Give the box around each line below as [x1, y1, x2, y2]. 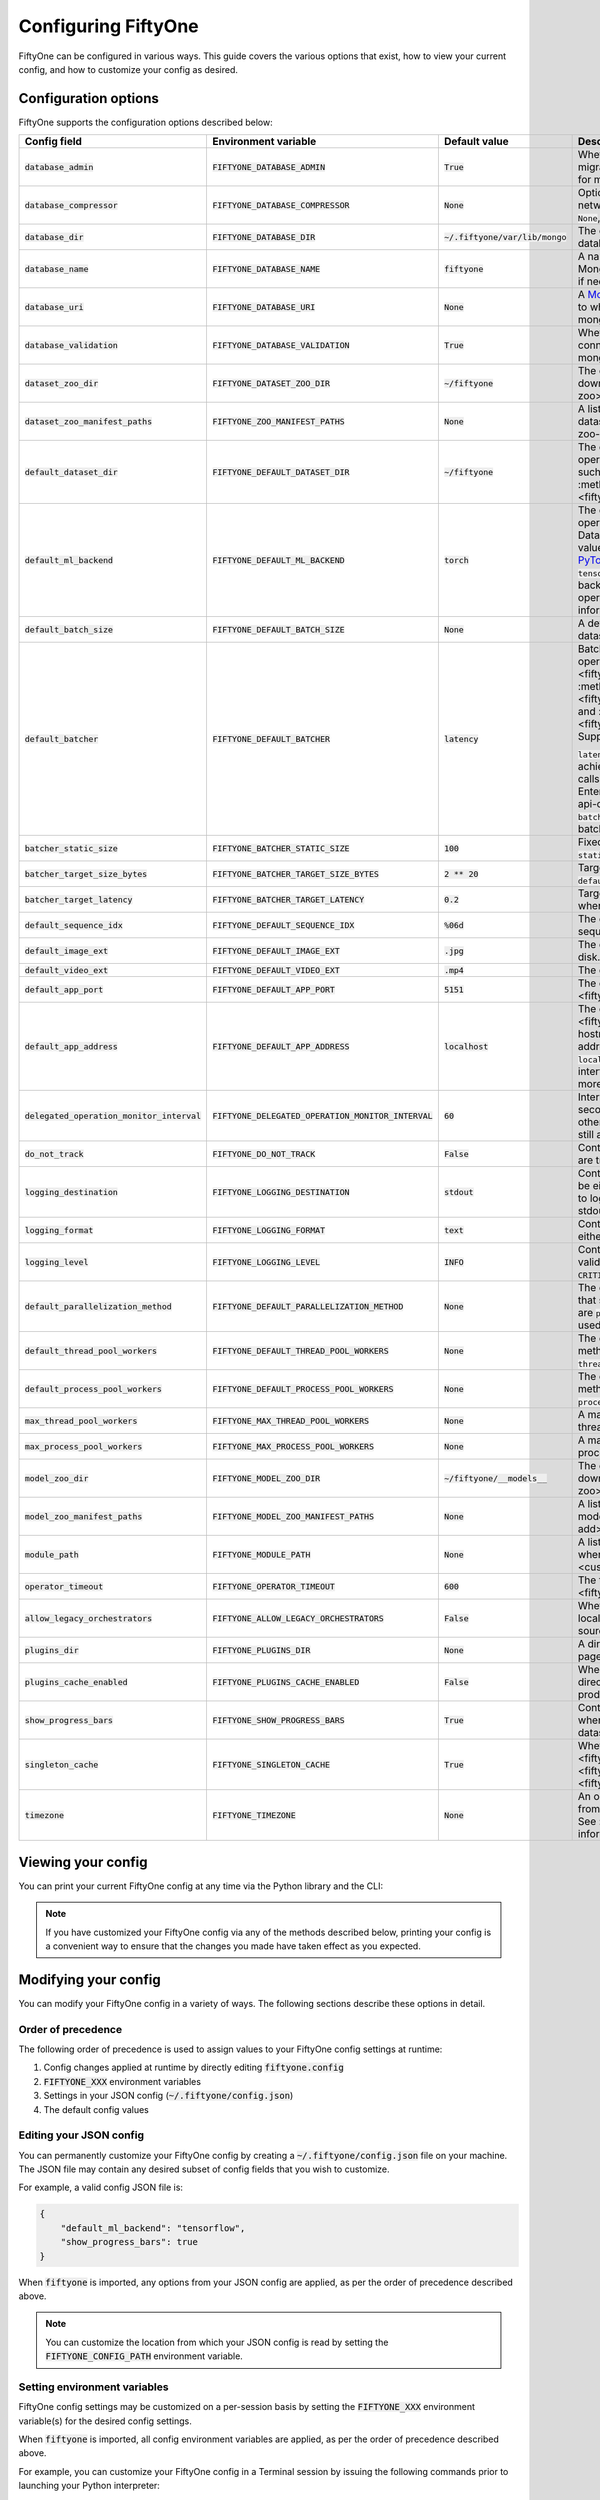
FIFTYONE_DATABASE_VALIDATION [211, 340, 350, 350]
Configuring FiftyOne [18, 15, 199, 37]
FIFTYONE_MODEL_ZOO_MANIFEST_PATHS [211, 1511, 375, 1522]
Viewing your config [18, 1853, 148, 1870]
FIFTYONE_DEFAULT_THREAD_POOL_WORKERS [211, 1345, 389, 1356]
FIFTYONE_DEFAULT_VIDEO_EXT [211, 965, 340, 975]
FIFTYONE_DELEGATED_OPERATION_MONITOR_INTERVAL [211, 1110, 434, 1121]
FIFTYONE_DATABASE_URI [211, 301, 316, 312]
